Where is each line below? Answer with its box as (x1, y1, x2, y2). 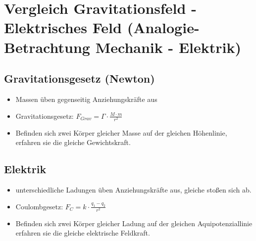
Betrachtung (4, 37, 90, 57)
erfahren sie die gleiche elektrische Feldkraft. (15, 228, 150, 238)
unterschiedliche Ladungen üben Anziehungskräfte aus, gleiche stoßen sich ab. (15, 185, 252, 195)
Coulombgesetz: (15, 201, 63, 211)
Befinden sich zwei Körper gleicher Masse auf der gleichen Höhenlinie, (15, 127, 227, 138)
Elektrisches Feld (4, 17, 122, 38)
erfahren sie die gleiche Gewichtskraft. (15, 137, 131, 147)
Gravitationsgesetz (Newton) (4, 71, 155, 86)
